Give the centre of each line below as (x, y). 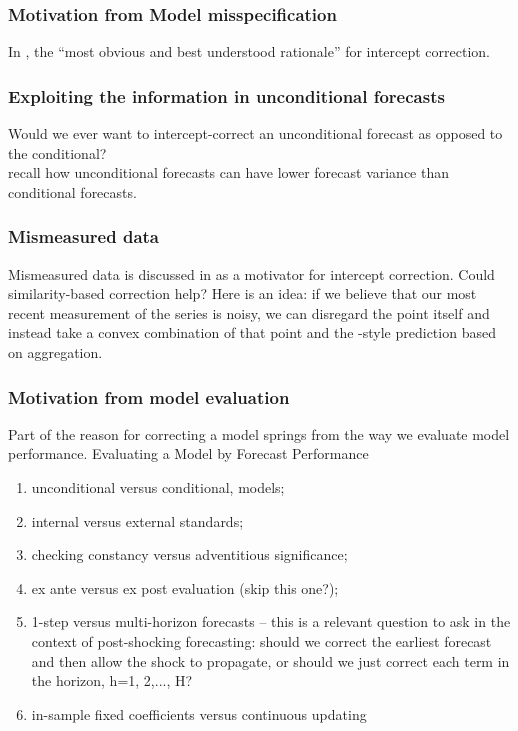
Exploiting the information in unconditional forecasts (226, 95)
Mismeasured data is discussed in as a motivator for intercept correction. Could (251, 273)
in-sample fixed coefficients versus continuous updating (199, 713)
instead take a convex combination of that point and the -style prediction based (252, 332)
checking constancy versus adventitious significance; (189, 554)
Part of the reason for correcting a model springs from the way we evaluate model (259, 433)
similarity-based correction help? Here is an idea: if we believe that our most (242, 293)
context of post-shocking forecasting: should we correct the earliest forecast (261, 640)
